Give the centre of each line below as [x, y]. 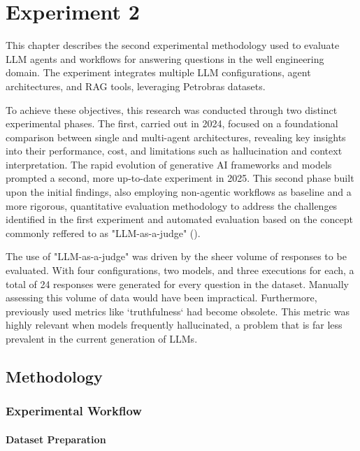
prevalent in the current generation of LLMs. [102, 338]
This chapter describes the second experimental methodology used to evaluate [173, 45]
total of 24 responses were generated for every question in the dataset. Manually [177, 284]
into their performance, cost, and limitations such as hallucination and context [174, 151]
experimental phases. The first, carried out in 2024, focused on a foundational [172, 123]
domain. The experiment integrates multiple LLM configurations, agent [158, 72]
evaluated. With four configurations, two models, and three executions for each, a [180, 270]
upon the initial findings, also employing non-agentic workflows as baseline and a [179, 192]
